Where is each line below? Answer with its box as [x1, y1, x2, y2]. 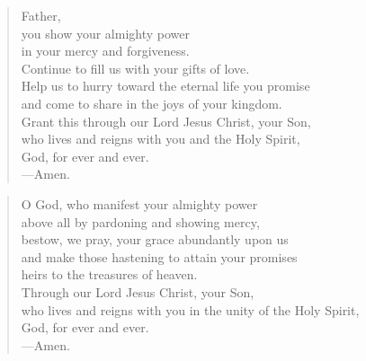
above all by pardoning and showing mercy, [21, 212, 260, 231]
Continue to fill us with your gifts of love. [21, 58, 250, 77]
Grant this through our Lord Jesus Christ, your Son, [21, 111, 311, 130]
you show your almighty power [21, 23, 191, 42]
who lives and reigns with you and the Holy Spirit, [21, 129, 300, 148]
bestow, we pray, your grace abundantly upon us [21, 230, 289, 249]
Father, [21, 6, 61, 24]
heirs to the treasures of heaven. [21, 265, 198, 284]
